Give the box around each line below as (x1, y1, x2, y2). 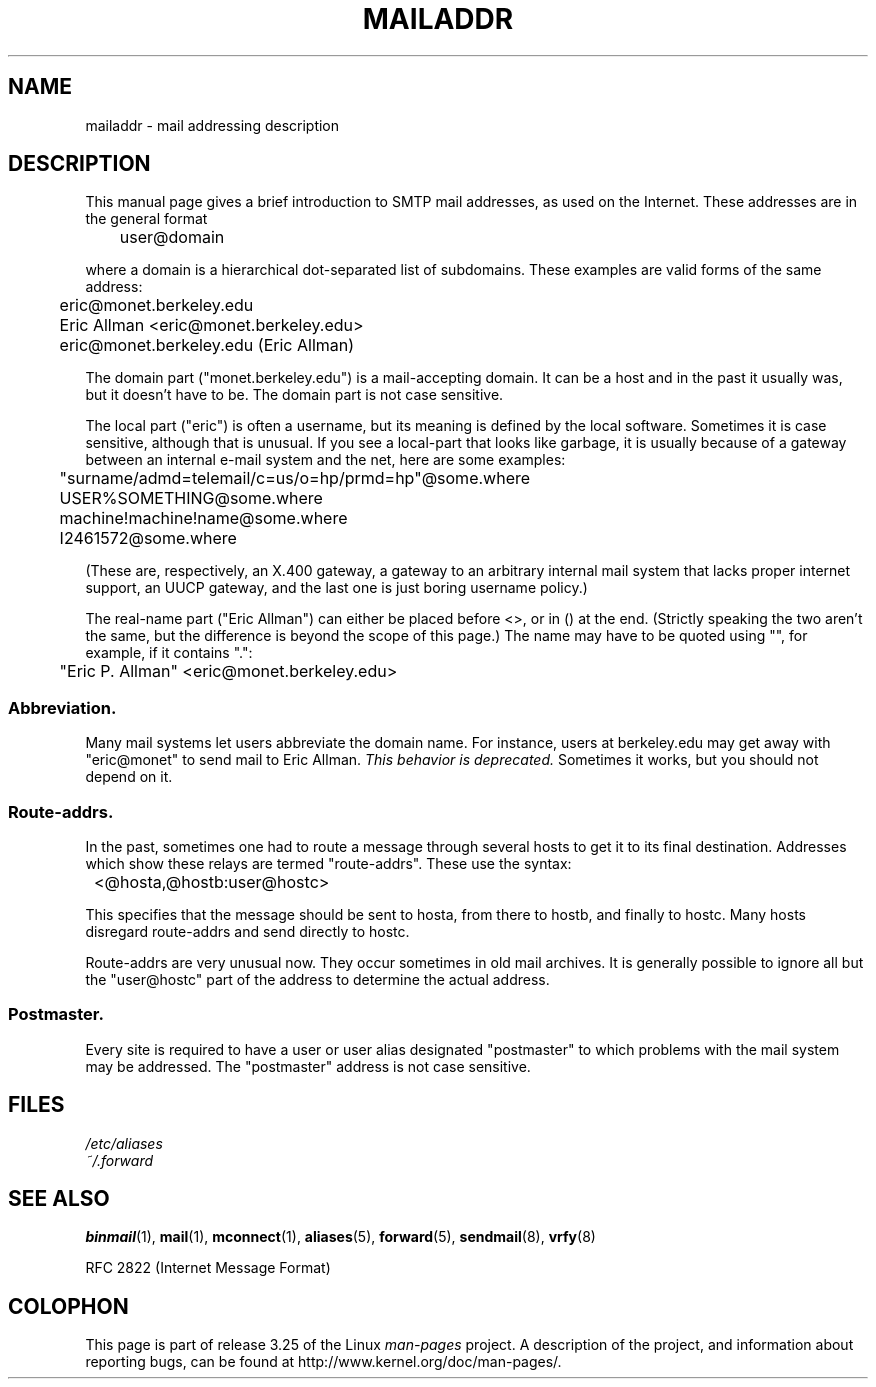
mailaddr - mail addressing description (85, 116, 340, 134)
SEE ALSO (8, 1185, 110, 1211)
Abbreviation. (8, 697, 117, 718)
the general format (85, 210, 208, 228)
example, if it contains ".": (85, 644, 253, 662)
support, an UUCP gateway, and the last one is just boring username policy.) (85, 579, 588, 597)
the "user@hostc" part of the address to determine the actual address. (85, 970, 550, 988)
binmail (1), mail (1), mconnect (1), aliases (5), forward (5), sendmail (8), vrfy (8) (85, 1228, 596, 1246)
